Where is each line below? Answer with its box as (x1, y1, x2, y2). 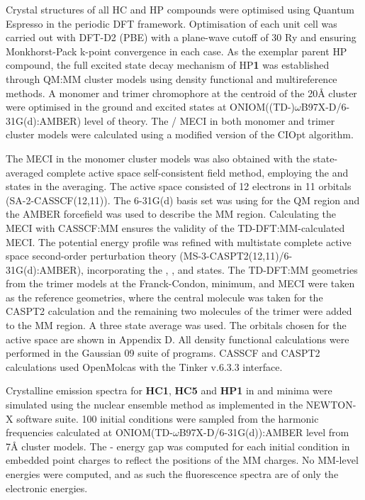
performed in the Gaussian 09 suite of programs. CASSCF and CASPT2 (6, 345, 320, 360)
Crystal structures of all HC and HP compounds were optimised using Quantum (6, 2, 355, 16)
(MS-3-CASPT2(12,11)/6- (179, 248, 293, 263)
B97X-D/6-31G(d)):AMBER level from (179, 425, 349, 440)
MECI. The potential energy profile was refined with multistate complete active (6, 234, 352, 249)
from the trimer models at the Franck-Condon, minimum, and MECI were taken (6, 276, 355, 291)
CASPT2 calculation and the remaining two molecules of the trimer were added (6, 304, 352, 318)
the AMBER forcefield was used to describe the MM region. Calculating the (6, 206, 337, 221)
